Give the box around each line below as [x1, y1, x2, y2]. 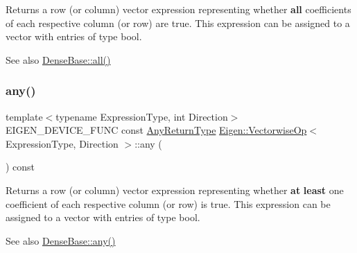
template [6, 109, 43, 123]
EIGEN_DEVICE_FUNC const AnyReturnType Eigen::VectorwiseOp [6, 123, 307, 137]
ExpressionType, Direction [6, 136, 119, 150]
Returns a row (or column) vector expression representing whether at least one [6, 182, 344, 197]
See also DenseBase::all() [6, 52, 111, 67]
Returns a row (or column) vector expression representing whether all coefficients [6, 2, 351, 16]
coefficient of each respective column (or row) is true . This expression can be [6, 196, 331, 211]
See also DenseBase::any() [6, 233, 116, 247]
